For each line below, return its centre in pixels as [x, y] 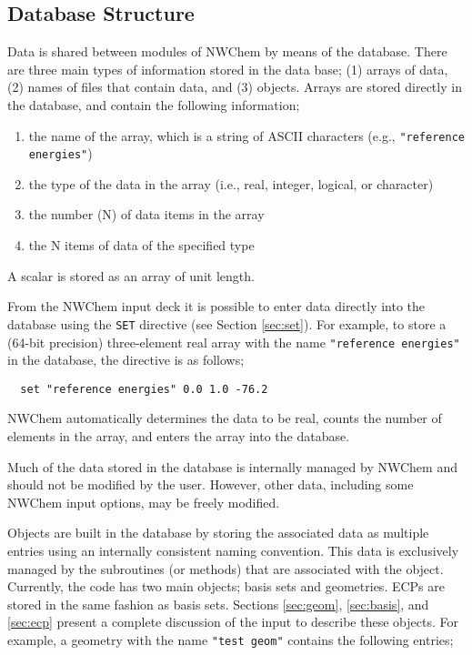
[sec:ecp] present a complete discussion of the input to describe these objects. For [233, 622]
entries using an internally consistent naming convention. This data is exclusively [233, 550]
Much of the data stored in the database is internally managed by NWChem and [232, 466]
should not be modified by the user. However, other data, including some [211, 484]
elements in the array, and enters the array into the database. [179, 436]
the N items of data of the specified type [141, 245]
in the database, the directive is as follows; [126, 360]
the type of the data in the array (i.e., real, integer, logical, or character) [231, 183]
